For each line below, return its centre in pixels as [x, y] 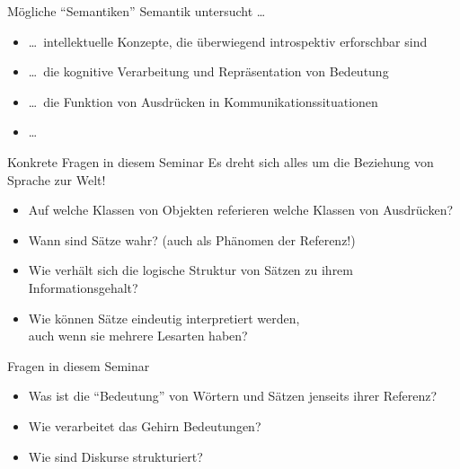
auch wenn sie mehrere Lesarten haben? [138, 336]
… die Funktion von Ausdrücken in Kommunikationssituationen [203, 101]
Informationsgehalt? [83, 287]
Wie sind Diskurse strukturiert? [115, 456]
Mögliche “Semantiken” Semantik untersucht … [137, 11]
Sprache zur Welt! [57, 179]
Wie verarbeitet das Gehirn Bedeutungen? [145, 425]
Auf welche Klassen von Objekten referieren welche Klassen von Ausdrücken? [241, 210]
